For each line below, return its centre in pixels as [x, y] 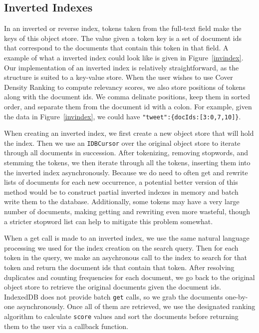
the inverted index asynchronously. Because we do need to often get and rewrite [126, 172]
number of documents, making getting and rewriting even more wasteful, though [127, 211]
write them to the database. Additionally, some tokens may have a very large [122, 201]
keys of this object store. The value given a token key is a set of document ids [123, 38]
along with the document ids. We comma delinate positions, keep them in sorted [127, 97]
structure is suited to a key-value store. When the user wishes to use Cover [119, 77]
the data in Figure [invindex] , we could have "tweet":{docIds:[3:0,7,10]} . [123, 116]
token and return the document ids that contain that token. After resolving [119, 267]
